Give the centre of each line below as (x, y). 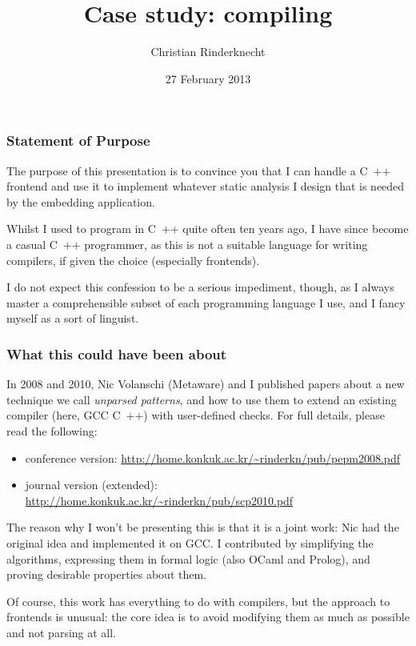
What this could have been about (117, 353)
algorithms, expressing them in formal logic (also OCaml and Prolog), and (188, 558)
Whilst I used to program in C (81, 229)
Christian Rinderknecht (208, 52)
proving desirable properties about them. (107, 574)
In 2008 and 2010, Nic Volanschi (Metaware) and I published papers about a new (206, 384)
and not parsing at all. (62, 632)
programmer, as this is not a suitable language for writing (226, 244)
